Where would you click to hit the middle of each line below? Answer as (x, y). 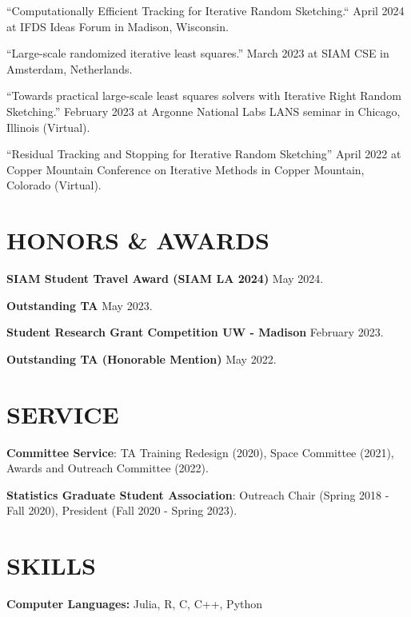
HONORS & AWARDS (138, 240)
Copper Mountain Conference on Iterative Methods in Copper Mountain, (186, 169)
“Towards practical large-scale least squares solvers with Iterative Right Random (204, 96)
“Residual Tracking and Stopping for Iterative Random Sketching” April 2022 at (204, 154)
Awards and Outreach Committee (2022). (108, 468)
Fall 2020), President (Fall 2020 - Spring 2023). (122, 510)
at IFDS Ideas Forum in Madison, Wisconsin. (118, 26)
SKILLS (51, 565)
